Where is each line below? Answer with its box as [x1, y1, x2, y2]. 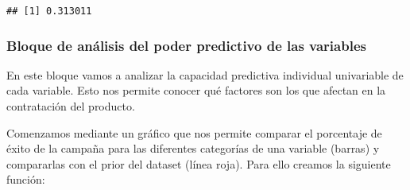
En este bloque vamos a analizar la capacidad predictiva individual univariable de [6, 66, 404, 83]
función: [6, 171, 45, 188]
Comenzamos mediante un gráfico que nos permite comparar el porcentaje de [6, 124, 382, 141]
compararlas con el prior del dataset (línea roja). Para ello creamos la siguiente [6, 155, 391, 172]
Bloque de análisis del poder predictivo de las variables [6, 35, 366, 55]
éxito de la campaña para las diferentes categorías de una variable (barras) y [6, 140, 380, 157]
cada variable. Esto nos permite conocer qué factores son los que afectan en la [6, 82, 386, 99]
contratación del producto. [6, 98, 135, 114]
